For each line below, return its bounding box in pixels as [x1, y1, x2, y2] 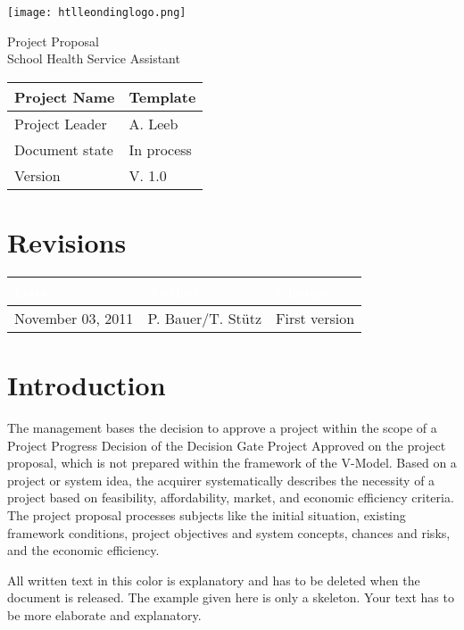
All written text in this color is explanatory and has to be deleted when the [7, 570, 420, 589]
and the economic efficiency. [7, 541, 160, 560]
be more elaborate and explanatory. [7, 606, 202, 625]
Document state [14, 138, 113, 160]
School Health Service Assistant [7, 49, 180, 68]
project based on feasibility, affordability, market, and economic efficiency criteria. [7, 488, 454, 507]
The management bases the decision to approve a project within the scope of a [7, 419, 437, 437]
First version [276, 307, 355, 328]
